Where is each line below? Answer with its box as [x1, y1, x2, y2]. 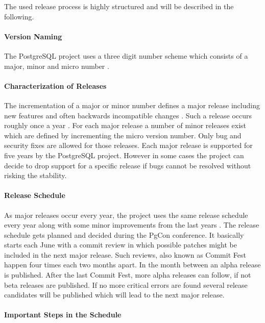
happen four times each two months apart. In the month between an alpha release [4, 259, 261, 270]
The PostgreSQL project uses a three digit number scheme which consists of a [4, 50, 248, 61]
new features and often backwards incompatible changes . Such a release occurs [4, 110, 252, 120]
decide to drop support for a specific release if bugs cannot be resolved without [4, 160, 251, 170]
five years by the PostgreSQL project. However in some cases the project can [4, 150, 244, 160]
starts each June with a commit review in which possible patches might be [4, 239, 237, 250]
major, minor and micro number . [4, 60, 109, 71]
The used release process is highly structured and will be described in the [4, 1, 234, 11]
